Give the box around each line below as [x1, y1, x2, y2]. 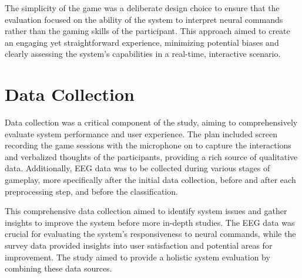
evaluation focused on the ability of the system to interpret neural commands [5, 13, 283, 25]
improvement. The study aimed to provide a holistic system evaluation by [5, 250, 270, 263]
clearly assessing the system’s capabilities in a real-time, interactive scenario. [5, 48, 281, 60]
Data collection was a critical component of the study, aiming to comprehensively [5, 116, 298, 128]
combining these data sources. [5, 262, 112, 274]
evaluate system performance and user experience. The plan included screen [5, 127, 278, 140]
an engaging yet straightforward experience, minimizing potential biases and [5, 36, 279, 48]
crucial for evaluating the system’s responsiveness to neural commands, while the [5, 228, 296, 240]
